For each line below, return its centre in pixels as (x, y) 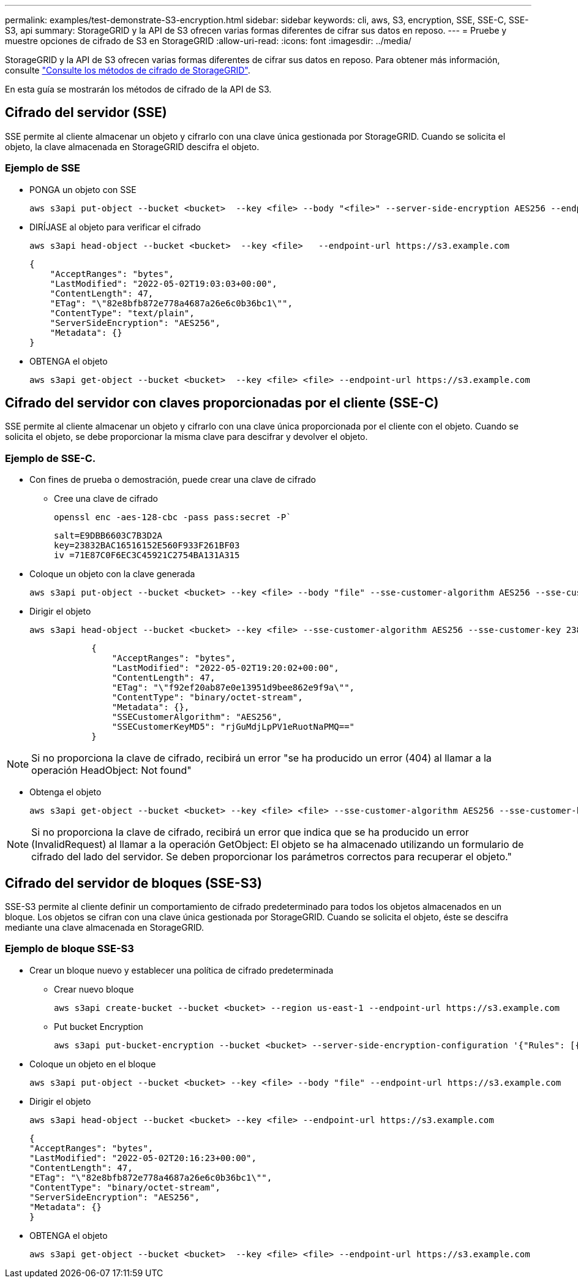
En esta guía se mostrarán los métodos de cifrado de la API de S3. (138, 89)
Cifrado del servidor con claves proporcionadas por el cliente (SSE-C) (222, 403)
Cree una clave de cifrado (106, 499)
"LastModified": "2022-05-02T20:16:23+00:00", (143, 1158)
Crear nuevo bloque (94, 989)
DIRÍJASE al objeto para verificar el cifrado (115, 227)
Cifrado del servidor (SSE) (86, 113)
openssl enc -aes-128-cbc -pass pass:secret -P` (173, 517)
